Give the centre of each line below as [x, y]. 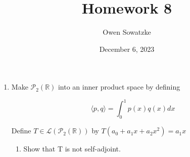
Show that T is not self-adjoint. [72, 149]
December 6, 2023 [127, 49]
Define [21, 131]
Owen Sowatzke [127, 32]
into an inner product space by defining [119, 87]
